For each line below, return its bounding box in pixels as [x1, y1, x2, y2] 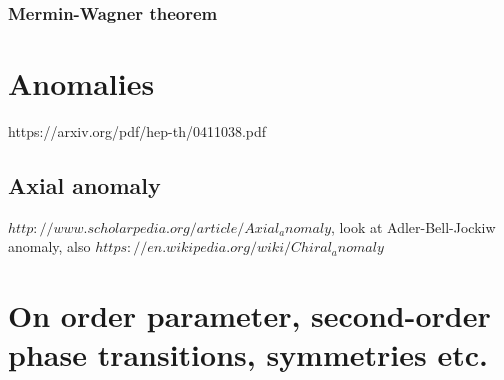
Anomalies [8, 63, 155, 104]
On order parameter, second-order [8, 295, 491, 336]
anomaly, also [8, 236, 91, 257]
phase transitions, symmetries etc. [8, 334, 488, 375]
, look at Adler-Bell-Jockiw [331, 216, 496, 237]
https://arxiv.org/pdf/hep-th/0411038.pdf [8, 120, 267, 141]
